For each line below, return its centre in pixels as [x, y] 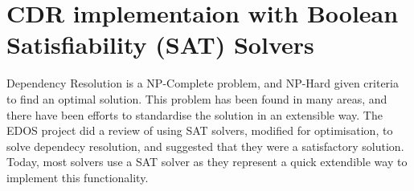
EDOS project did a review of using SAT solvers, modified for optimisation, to [200, 130]
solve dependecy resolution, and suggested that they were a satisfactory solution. [205, 146]
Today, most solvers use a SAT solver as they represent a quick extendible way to [207, 162]
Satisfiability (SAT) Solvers [160, 45]
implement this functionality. [78, 177]
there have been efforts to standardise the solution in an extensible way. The [195, 114]
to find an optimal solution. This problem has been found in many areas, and [197, 98]
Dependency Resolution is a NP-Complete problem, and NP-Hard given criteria [203, 83]
